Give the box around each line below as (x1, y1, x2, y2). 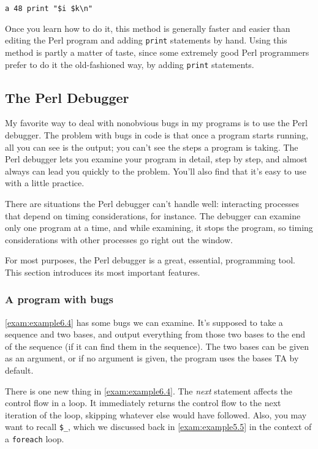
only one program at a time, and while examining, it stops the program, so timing (5, 221, 313, 234)
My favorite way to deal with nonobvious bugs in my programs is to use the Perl (5, 116, 308, 129)
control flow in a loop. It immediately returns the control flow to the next (5, 396, 281, 409)
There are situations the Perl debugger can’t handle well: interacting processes (5, 197, 299, 209)
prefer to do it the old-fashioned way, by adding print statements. (5, 58, 254, 70)
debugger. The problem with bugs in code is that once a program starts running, (5, 128, 308, 141)
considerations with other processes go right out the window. (5, 233, 233, 246)
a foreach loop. (5, 432, 64, 445)
